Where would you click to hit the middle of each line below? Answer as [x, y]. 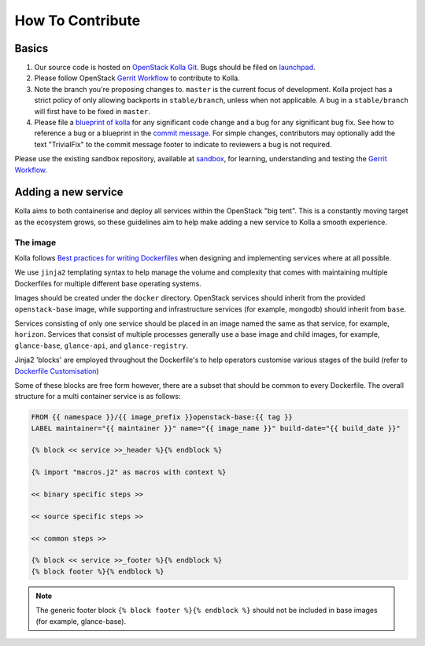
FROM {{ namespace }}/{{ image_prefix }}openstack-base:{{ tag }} [162, 417]
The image [35, 242]
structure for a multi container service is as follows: [98, 397]
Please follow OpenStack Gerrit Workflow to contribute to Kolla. [137, 78]
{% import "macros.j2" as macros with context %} [129, 473]
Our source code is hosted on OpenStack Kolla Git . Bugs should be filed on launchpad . [175, 68]
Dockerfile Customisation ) [57, 371]
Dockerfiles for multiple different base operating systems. [108, 283]
